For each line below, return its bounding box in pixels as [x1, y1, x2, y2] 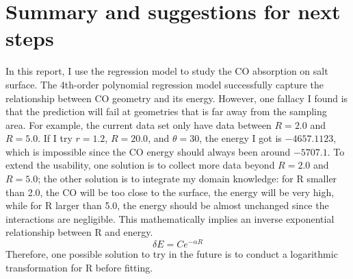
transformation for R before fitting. [5, 260, 153, 274]
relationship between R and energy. [5, 225, 153, 239]
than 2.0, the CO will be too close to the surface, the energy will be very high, [5, 184, 335, 199]
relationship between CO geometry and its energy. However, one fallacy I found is [5, 90, 348, 105]
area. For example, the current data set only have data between [5, 117, 272, 132]
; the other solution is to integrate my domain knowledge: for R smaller [38, 171, 337, 186]
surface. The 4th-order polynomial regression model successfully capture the [5, 77, 324, 91]
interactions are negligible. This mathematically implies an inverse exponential [5, 211, 335, 226]
